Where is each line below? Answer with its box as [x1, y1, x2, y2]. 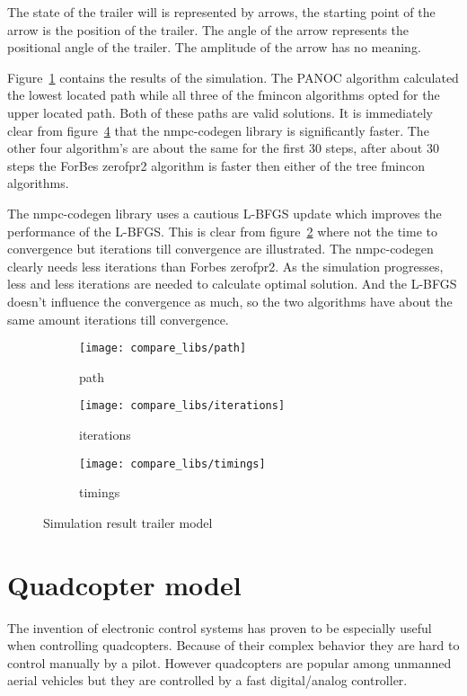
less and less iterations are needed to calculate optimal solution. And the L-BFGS [7, 274, 457, 293]
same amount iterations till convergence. [7, 309, 229, 328]
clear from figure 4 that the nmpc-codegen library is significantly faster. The [7, 120, 429, 139]
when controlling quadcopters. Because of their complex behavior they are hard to [7, 636, 460, 655]
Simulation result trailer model [43, 513, 213, 531]
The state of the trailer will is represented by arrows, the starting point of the [7, 3, 436, 21]
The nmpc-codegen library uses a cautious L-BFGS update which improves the [7, 203, 442, 222]
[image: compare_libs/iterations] [79, 399, 286, 413]
